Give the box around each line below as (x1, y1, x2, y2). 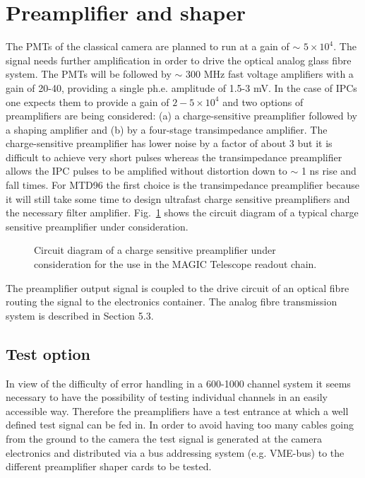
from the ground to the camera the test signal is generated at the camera (6, 431, 322, 445)
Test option (6, 342, 90, 364)
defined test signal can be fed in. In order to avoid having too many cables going (6, 417, 354, 432)
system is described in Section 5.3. (6, 308, 154, 322)
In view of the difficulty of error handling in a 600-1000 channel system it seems (6, 375, 351, 390)
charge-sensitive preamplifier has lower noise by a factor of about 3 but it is (6, 136, 333, 151)
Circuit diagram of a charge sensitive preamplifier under (34, 243, 276, 257)
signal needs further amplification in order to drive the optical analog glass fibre (6, 52, 352, 67)
